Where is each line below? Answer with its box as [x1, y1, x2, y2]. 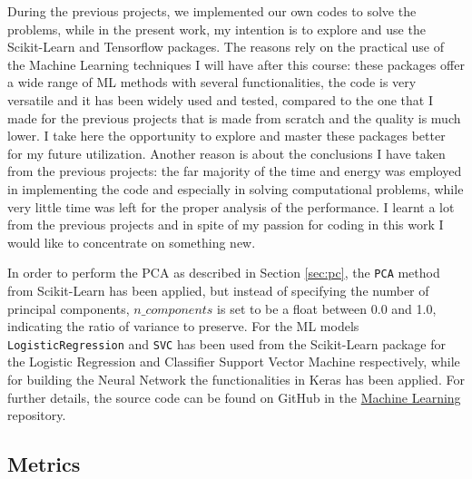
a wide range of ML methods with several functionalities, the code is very [7, 73, 417, 92]
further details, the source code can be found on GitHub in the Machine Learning [7, 387, 461, 406]
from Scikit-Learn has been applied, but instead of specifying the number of [7, 280, 429, 299]
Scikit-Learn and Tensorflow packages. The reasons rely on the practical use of [7, 37, 445, 56]
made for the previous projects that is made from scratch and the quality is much [7, 108, 461, 127]
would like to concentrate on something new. [7, 232, 256, 251]
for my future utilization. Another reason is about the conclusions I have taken [7, 143, 446, 162]
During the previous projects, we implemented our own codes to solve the [7, 2, 417, 20]
